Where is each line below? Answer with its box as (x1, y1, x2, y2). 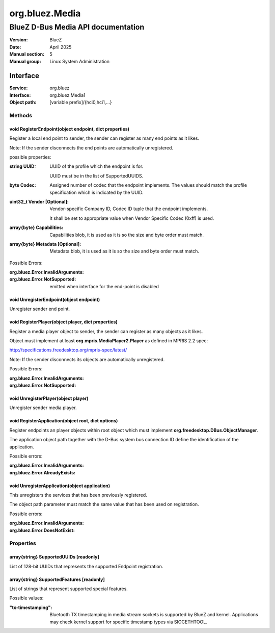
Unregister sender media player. (9, 404, 77, 411)
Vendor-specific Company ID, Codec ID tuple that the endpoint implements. (49, 206, 208, 212)
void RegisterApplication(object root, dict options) (9, 418, 118, 424)
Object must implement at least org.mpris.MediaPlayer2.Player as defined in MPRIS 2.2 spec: (9, 338, 208, 344)
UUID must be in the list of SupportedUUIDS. (49, 172, 144, 179)
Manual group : (9, 58, 41, 64)
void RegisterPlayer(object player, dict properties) (9, 319, 118, 325)
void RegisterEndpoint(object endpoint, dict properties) (9, 125, 130, 132)
